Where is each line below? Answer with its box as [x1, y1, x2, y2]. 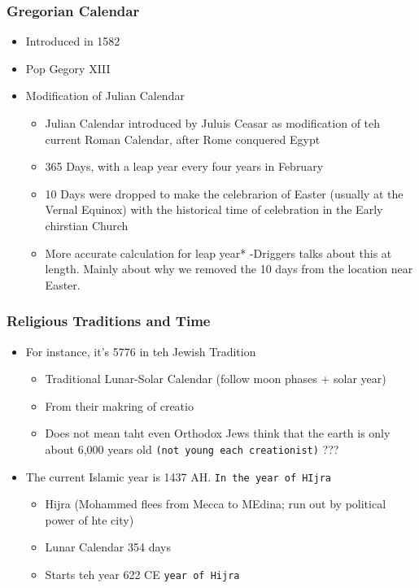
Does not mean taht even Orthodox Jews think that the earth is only [45, 425, 391, 442]
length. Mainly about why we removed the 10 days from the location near [45, 260, 413, 277]
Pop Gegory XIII [25, 59, 111, 76]
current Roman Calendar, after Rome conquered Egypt [45, 130, 321, 147]
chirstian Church [45, 216, 129, 233]
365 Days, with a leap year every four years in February [45, 158, 324, 175]
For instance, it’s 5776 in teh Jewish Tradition [25, 342, 256, 359]
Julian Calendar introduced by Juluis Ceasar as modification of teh [45, 115, 381, 131]
